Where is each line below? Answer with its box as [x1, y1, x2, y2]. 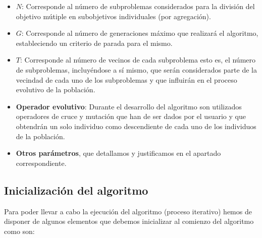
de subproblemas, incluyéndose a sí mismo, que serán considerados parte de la [16, 64, 257, 75]
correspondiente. [16, 157, 67, 168]
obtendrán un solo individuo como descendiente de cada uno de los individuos [16, 121, 256, 131]
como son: [4, 225, 35, 236]
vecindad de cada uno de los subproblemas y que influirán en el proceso [16, 74, 237, 85]
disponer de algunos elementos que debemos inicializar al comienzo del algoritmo [4, 216, 254, 226]
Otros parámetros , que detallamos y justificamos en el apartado [16, 148, 221, 158]
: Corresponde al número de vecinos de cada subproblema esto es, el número [20, 54, 256, 65]
